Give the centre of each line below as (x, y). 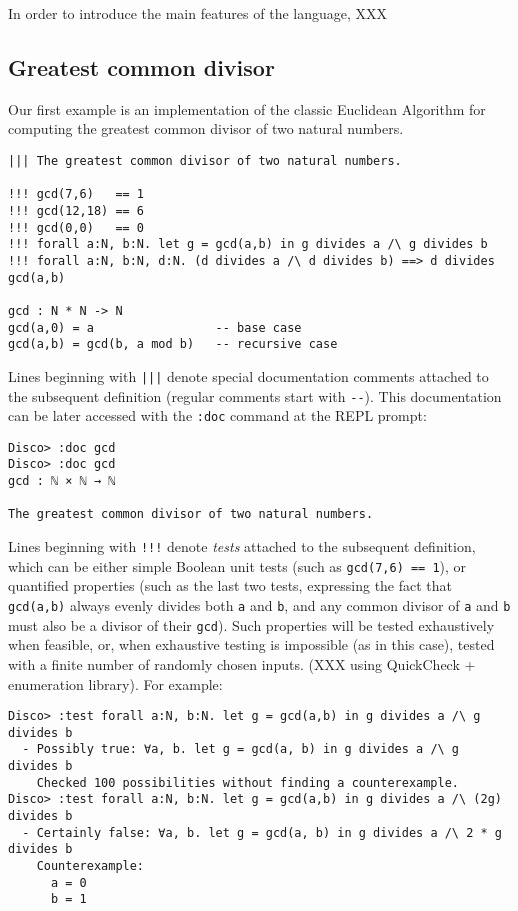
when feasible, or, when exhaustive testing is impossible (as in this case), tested (251, 644)
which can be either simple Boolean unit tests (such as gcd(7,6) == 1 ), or (237, 565)
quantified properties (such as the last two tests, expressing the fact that (230, 585)
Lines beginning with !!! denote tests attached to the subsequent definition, (242, 546)
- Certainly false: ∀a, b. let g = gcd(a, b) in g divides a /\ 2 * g (262, 832)
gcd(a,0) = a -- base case (155, 327)
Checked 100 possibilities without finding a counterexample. (248, 782)
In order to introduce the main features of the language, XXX (198, 13)
